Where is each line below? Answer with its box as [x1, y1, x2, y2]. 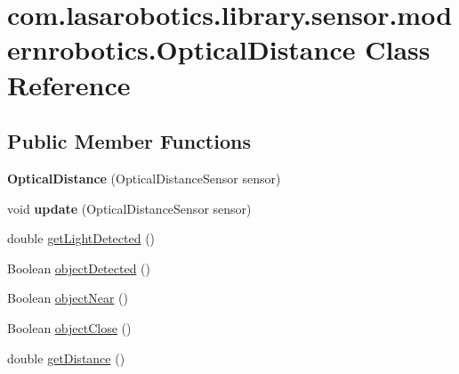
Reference [7, 66, 131, 102]
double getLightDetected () [7, 229, 156, 248]
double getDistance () [7, 348, 125, 367]
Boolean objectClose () [7, 318, 132, 337]
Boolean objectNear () [7, 289, 128, 307]
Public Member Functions [7, 127, 251, 155]
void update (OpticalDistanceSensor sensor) [7, 199, 252, 217]
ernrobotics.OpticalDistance [7, 31, 356, 68]
